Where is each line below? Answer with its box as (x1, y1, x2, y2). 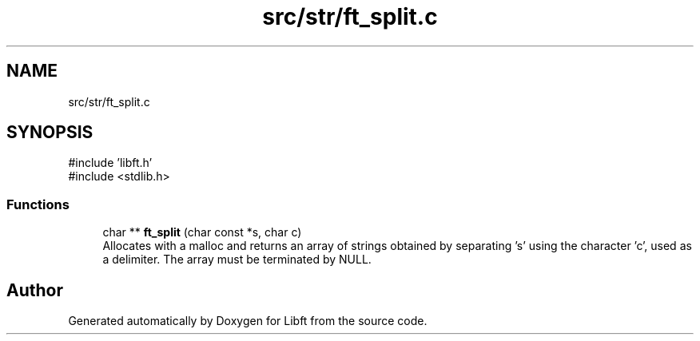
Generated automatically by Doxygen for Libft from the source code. (68, 314, 428, 328)
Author (6, 280, 63, 300)
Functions (6, 196, 70, 212)
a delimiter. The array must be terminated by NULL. (102, 252, 372, 267)
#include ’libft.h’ (68, 156, 153, 170)
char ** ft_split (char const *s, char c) (102, 225, 302, 240)
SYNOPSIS (6, 122, 93, 143)
